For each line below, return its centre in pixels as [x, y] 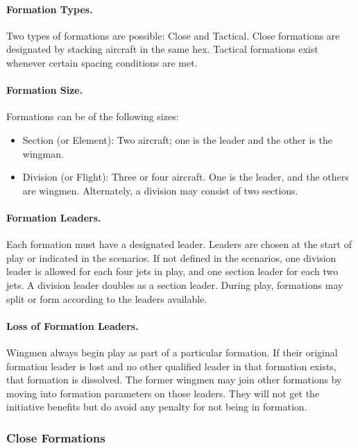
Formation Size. [45, 90]
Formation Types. [50, 9]
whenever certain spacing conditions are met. [102, 62]
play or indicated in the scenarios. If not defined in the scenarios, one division [171, 257]
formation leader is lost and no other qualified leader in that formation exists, [171, 366]
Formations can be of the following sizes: [93, 116]
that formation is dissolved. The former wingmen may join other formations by [174, 380]
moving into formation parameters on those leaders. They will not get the [163, 393]
